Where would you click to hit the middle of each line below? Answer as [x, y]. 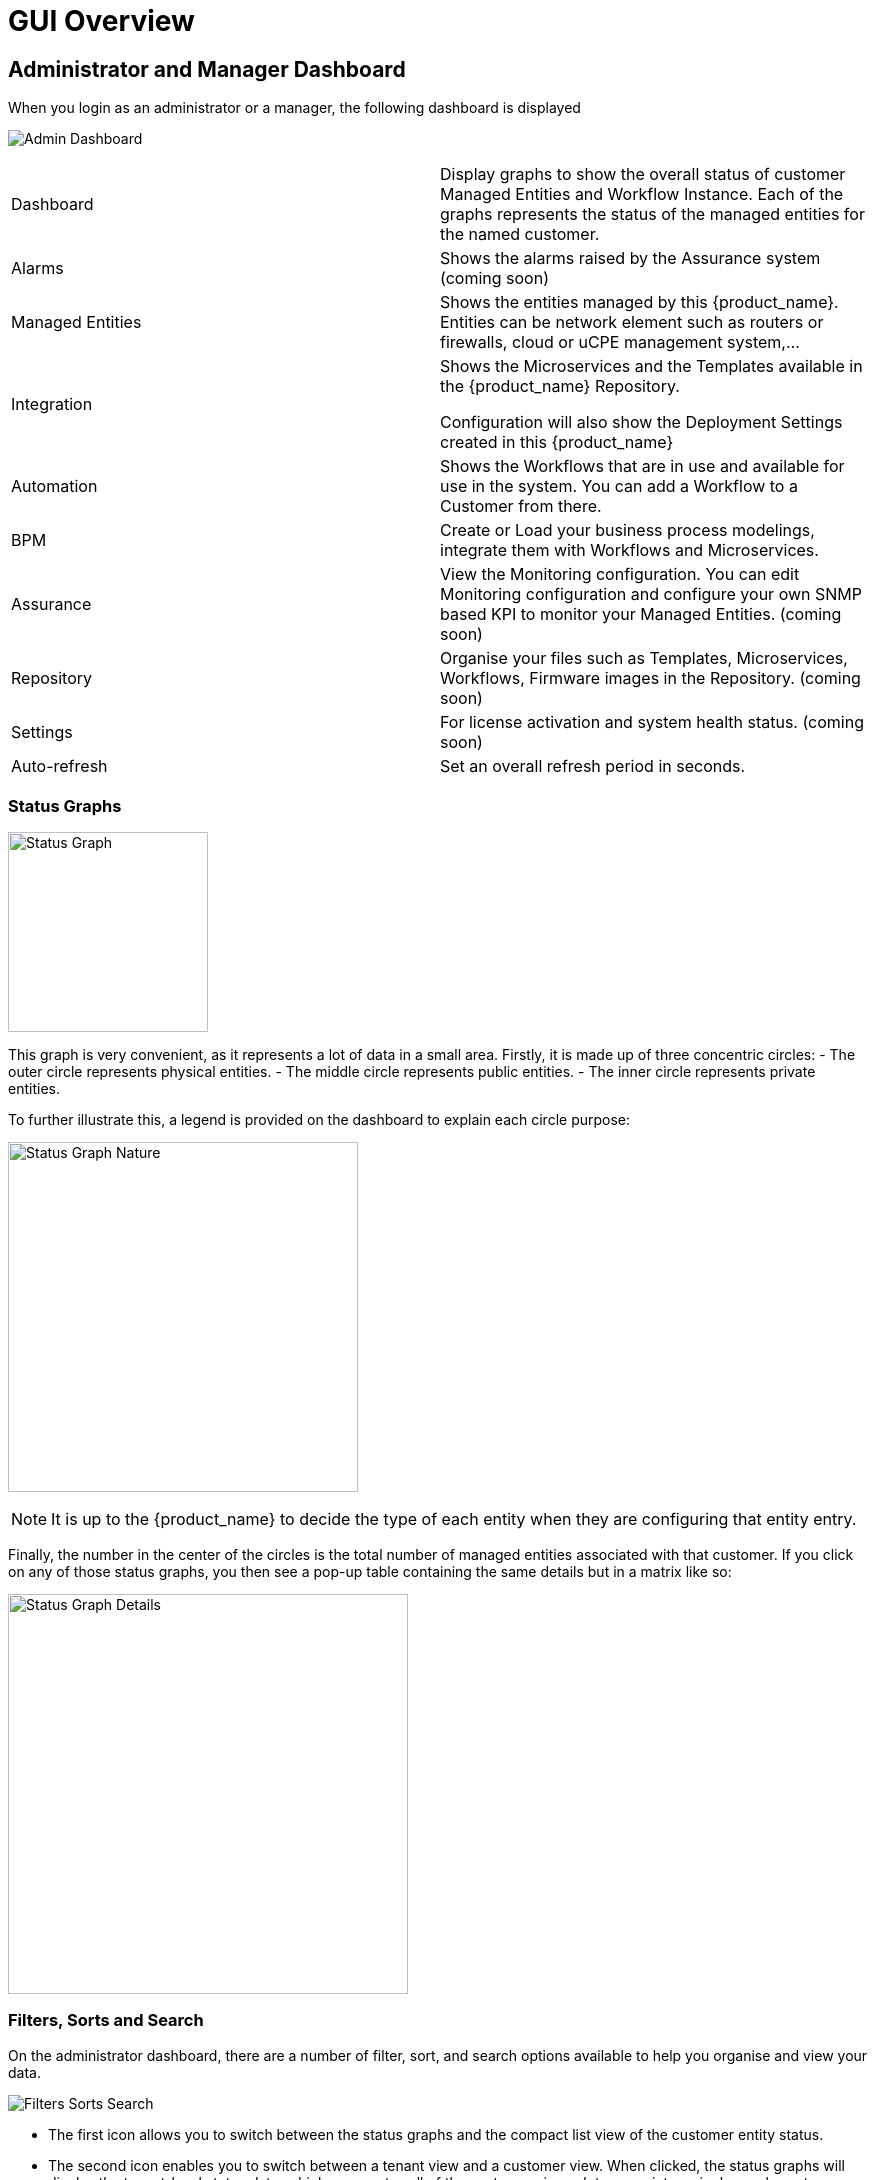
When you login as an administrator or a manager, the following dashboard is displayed [294, 108]
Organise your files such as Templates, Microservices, [644, 658]
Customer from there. [521, 506]
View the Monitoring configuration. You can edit [620, 574]
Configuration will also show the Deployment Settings [641, 422]
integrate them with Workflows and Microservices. [629, 550]
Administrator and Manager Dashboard [207, 69]
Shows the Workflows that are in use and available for [642, 466]
